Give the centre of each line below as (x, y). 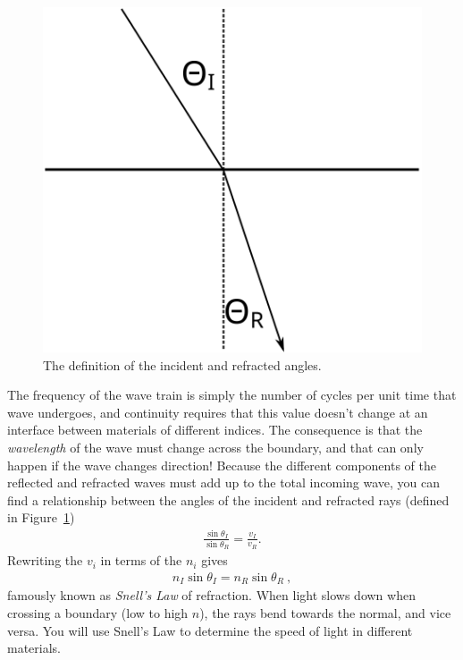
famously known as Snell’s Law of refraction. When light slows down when (211, 595)
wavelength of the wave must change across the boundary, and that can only (215, 447)
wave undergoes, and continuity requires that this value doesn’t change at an (218, 412)
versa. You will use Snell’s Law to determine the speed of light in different (210, 630)
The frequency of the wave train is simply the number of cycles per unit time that (232, 395)
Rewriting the (45, 560)
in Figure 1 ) (41, 517)
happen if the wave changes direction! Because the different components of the (222, 465)
